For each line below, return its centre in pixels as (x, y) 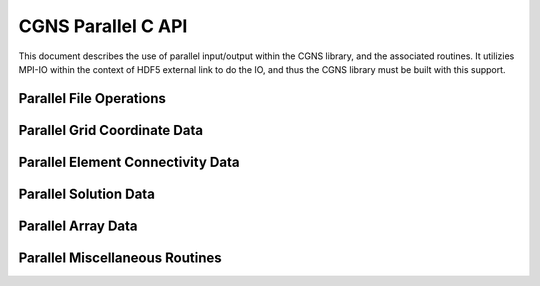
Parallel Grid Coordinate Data (111, 130)
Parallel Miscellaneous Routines (120, 257)
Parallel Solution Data (86, 193)
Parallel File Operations (92, 98)
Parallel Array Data (78, 225)
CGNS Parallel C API (103, 26)
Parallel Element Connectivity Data (129, 161)
